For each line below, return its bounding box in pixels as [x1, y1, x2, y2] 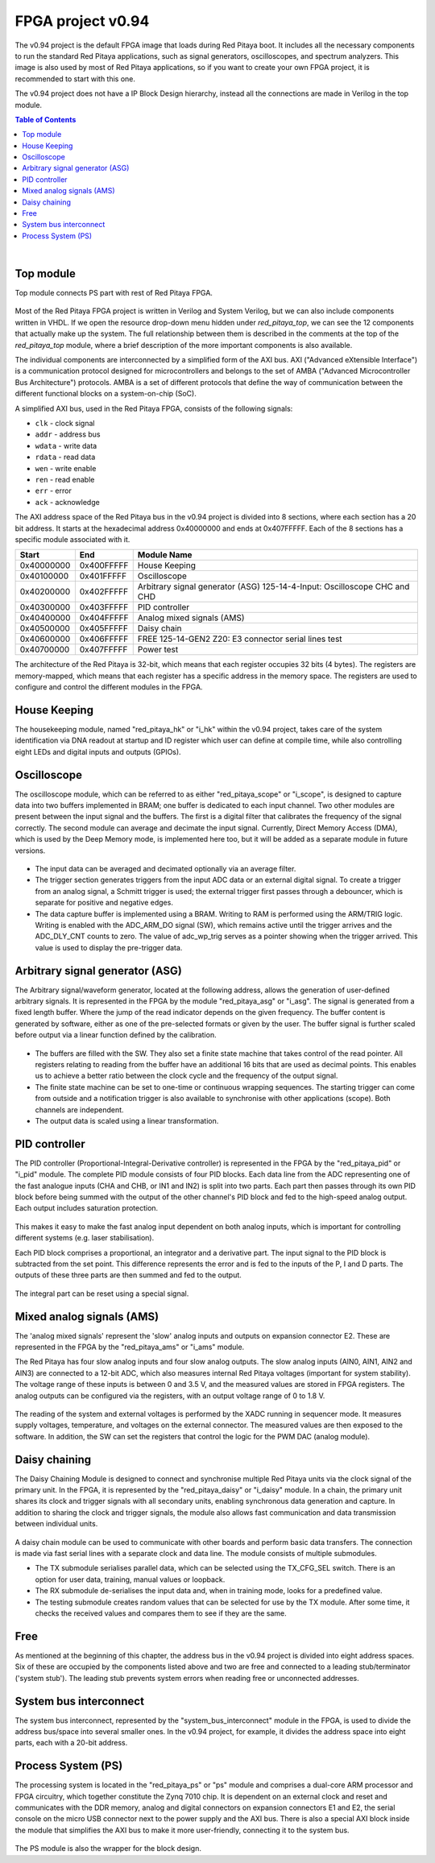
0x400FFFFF [79, 560, 129, 571]
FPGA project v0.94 [14, 12, 150, 30]
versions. [14, 846, 46, 855]
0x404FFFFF [79, 612, 129, 623]
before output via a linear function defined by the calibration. [14, 1030, 217, 1040]
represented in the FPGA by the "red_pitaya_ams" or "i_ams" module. [14, 1342, 245, 1352]
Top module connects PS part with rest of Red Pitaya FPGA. [14, 288, 213, 298]
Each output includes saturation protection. [14, 1203, 159, 1213]
